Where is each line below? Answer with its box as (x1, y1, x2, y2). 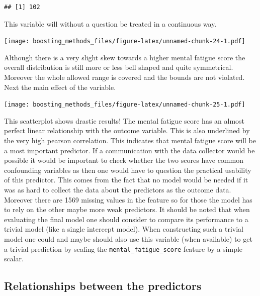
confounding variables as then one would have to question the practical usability (4, 164, 251, 175)
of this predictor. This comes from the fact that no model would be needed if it (4, 174, 248, 185)
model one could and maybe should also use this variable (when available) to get (4, 234, 252, 244)
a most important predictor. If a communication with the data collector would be (4, 145, 255, 155)
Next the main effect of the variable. (4, 81, 116, 92)
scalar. (4, 253, 24, 264)
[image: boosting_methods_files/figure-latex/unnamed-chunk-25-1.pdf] (4, 101, 245, 109)
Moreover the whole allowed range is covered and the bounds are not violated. (4, 72, 245, 82)
